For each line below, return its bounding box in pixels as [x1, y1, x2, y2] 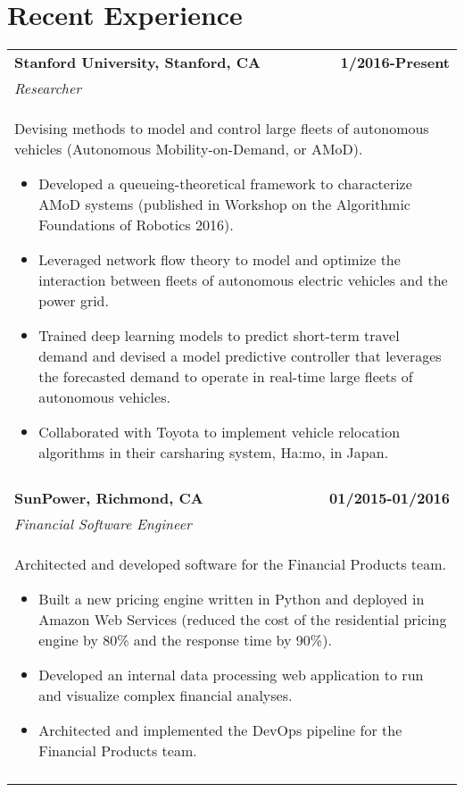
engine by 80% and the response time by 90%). [38, 629, 332, 651]
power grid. [38, 290, 109, 312]
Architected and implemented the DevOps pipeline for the [38, 720, 402, 741]
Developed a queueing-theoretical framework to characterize [38, 173, 412, 195]
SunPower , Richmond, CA [14, 488, 203, 509]
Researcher [14, 78, 82, 99]
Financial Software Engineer [14, 513, 192, 535]
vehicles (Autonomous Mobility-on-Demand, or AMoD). [14, 138, 363, 160]
